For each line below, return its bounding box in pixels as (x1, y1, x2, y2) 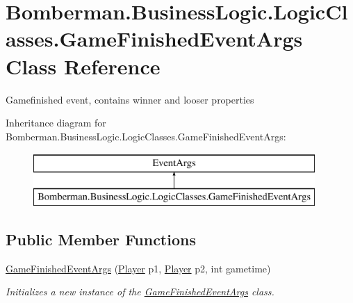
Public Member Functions (6, 228, 196, 249)
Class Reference (6, 51, 161, 80)
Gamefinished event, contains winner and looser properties (6, 92, 254, 106)
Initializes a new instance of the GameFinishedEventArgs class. (6, 284, 274, 299)
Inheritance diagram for (6, 115, 106, 130)
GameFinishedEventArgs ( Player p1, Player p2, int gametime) (6, 261, 271, 275)
